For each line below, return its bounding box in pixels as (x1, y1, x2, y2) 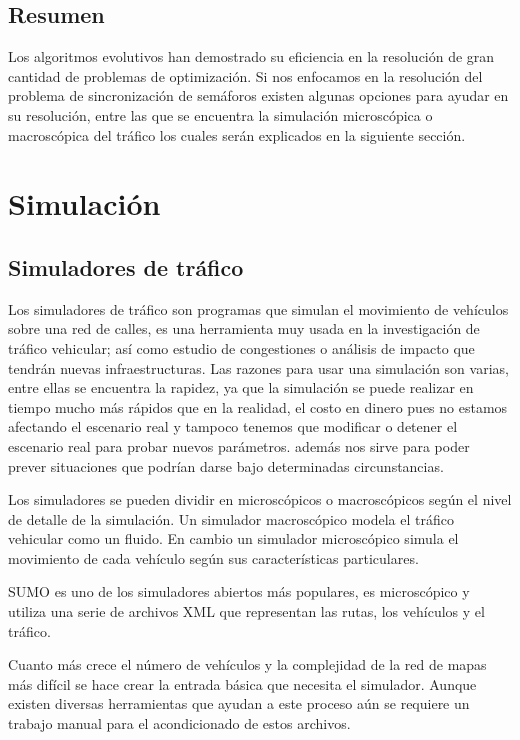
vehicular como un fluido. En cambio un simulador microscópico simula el (8, 528, 459, 549)
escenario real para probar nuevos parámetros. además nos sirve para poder (8, 435, 470, 456)
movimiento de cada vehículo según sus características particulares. (8, 547, 419, 568)
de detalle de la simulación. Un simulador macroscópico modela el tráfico (8, 508, 454, 529)
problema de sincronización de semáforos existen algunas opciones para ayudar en (8, 85, 509, 106)
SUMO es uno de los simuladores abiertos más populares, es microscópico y (8, 581, 470, 602)
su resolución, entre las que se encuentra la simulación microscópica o (8, 104, 433, 125)
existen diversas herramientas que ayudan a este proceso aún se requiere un (8, 693, 470, 714)
